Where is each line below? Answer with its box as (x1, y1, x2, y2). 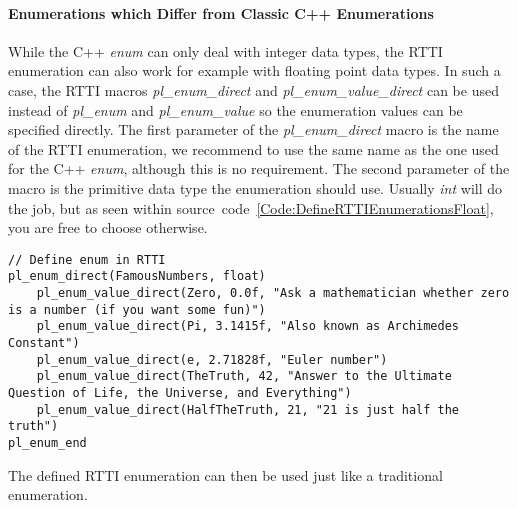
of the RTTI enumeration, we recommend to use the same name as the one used (8, 138, 499, 159)
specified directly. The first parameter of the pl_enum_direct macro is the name (8, 119, 499, 140)
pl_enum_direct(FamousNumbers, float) (8, 269, 266, 284)
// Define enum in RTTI (8, 252, 166, 267)
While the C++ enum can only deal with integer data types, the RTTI (8, 40, 443, 61)
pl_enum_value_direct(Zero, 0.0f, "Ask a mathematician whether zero (36, 286, 510, 301)
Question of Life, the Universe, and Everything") (8, 385, 352, 400)
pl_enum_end (8, 435, 87, 450)
